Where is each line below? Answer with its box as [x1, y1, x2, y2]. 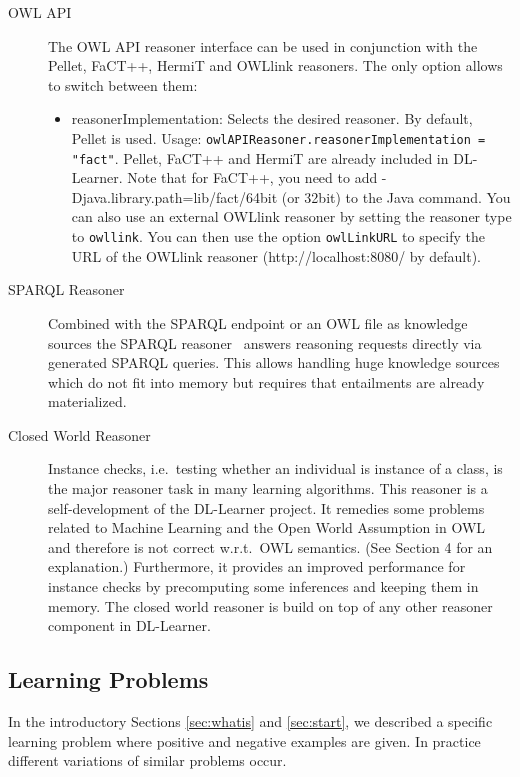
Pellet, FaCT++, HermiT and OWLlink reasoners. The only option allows [48, 55, 503, 76]
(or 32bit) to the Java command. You [281, 186, 511, 207]
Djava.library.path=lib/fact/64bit [71, 186, 278, 207]
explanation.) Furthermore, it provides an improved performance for [48, 556, 466, 577]
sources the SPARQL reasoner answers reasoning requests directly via [48, 332, 482, 353]
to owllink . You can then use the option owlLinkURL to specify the [71, 226, 485, 247]
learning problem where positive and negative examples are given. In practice [8, 730, 481, 751]
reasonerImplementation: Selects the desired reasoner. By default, [71, 108, 473, 129]
